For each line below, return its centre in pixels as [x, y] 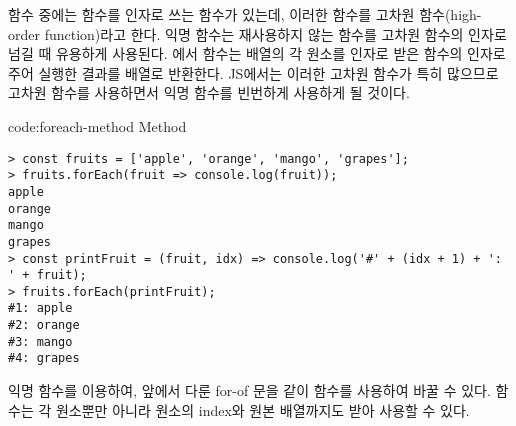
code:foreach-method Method [97, 125]
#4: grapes [44, 358]
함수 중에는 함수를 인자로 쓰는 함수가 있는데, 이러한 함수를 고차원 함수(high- [245, 14]
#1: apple [40, 308]
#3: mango [40, 341]
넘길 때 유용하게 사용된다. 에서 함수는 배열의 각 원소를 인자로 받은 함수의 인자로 [257, 53]
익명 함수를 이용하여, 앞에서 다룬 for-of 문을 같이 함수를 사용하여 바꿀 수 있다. [249, 390]
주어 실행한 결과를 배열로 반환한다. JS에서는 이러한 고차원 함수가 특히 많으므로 [253, 72]
